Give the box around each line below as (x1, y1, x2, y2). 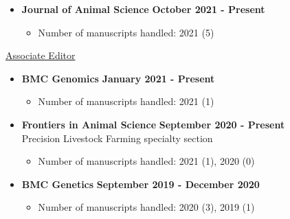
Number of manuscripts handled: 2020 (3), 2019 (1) (38, 200, 255, 214)
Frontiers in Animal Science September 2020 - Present (21, 117, 285, 131)
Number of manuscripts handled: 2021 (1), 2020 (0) (38, 154, 255, 168)
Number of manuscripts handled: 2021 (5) (38, 25, 214, 39)
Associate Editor (5, 48, 76, 62)
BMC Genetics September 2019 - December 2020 (21, 176, 260, 191)
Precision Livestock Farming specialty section (21, 130, 213, 145)
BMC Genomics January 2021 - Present (21, 71, 215, 85)
